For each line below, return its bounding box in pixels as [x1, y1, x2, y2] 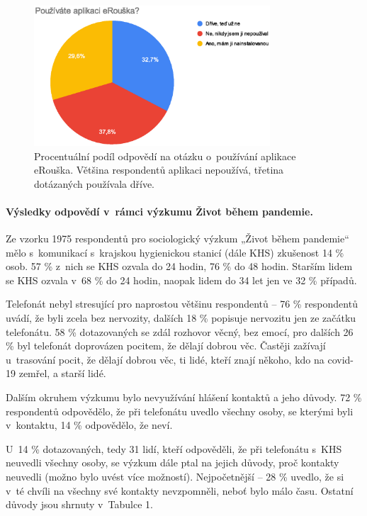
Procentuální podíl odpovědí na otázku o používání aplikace [34, 148, 296, 163]
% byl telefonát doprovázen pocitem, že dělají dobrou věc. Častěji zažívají [6, 338, 326, 353]
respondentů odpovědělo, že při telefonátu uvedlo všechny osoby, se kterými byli [6, 403, 354, 418]
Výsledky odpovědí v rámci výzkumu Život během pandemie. [6, 203, 313, 218]
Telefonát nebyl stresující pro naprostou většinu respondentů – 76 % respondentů [6, 296, 358, 311]
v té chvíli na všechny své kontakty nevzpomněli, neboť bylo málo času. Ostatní [6, 483, 354, 498]
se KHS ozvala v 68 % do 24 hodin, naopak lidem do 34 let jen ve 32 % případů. [6, 272, 357, 287]
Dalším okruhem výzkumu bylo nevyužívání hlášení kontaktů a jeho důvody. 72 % [6, 390, 362, 405]
